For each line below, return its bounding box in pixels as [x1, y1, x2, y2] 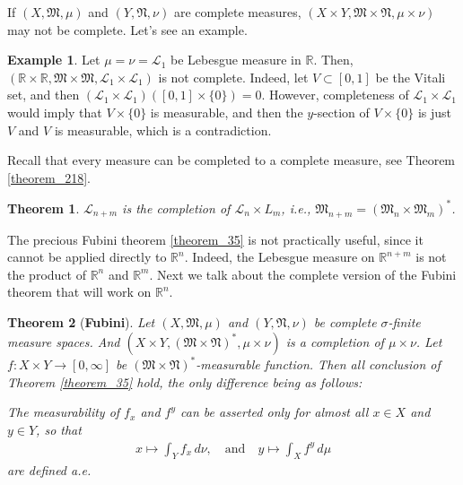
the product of [7, 264, 86, 283]
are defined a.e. [7, 461, 92, 480]
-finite [388, 313, 421, 332]
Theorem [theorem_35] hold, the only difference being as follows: [7, 372, 363, 391]
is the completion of [122, 198, 231, 217]
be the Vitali [375, 67, 446, 86]
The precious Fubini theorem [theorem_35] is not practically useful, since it [7, 230, 424, 248]
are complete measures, [173, 3, 301, 21]
